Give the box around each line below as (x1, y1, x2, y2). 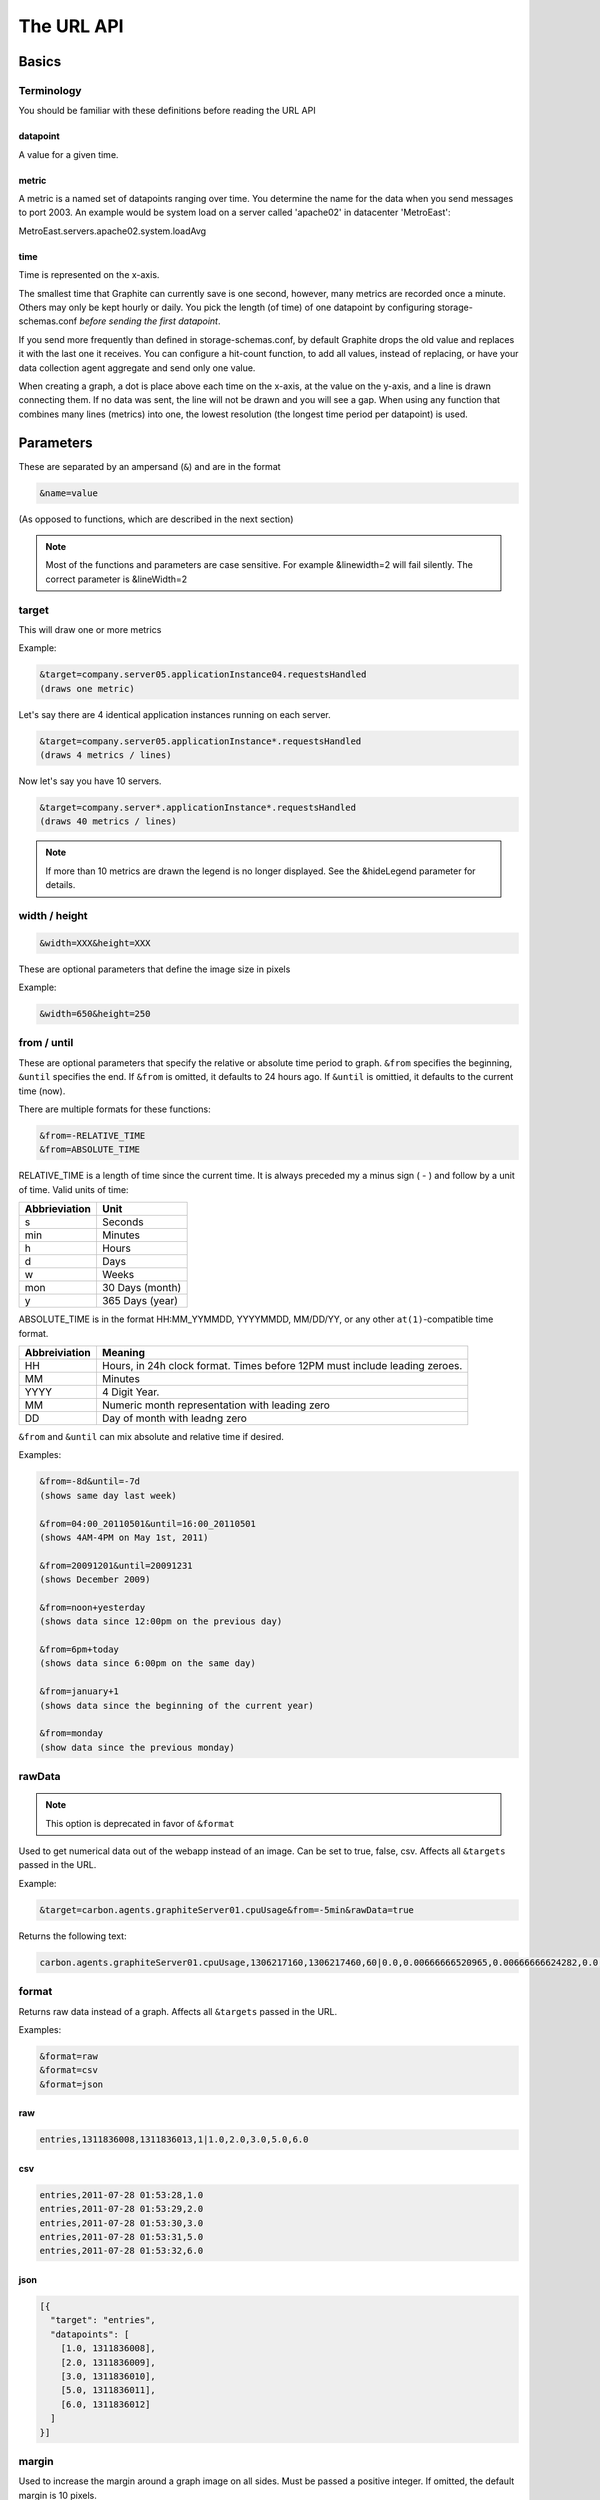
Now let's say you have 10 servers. (18, 775, 162, 787)
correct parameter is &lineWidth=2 (45, 573, 188, 585)
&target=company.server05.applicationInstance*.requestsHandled (39, 735, 362, 747)
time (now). (18, 1085, 66, 1097)
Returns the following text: (18, 1930, 127, 1942)
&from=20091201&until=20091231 (39, 1560, 194, 1571)
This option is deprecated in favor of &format (45, 1817, 235, 1829)
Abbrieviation (24, 1202, 92, 1216)
